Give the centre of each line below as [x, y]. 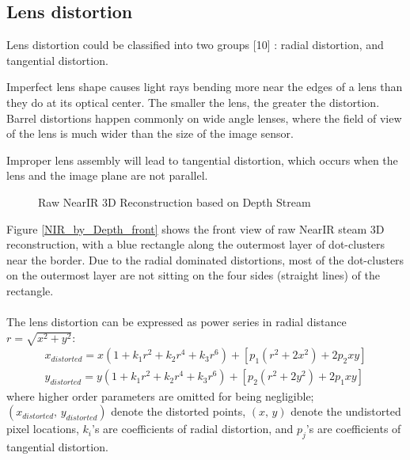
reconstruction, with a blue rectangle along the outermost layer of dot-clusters [196, 244]
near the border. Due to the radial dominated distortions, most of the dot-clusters [205, 259]
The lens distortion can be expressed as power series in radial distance [177, 322]
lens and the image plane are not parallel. [107, 175]
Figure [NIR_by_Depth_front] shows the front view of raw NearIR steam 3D [196, 228]
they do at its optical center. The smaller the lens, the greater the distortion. [193, 102]
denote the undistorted [346, 411]
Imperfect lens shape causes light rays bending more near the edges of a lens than [205, 87]
